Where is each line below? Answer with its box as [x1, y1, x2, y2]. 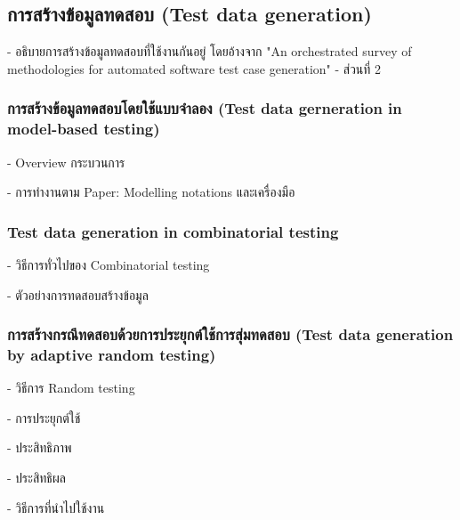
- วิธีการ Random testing [7, 378, 135, 397]
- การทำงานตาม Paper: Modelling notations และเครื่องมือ [7, 183, 295, 201]
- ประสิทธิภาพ [7, 438, 72, 457]
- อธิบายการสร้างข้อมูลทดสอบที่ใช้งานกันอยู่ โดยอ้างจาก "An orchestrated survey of [7, 42, 412, 61]
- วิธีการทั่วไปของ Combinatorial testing [7, 255, 210, 273]
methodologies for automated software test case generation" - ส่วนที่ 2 [7, 59, 382, 77]
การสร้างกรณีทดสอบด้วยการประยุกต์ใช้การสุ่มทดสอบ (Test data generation [7, 323, 454, 345]
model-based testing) [7, 118, 160, 140]
